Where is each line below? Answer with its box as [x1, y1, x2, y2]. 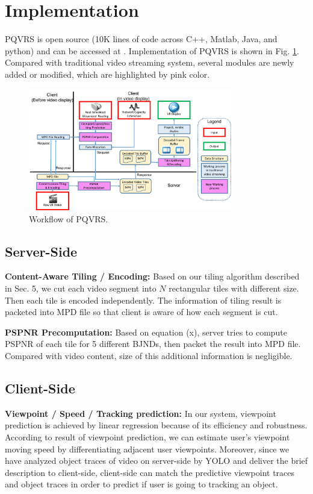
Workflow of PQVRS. [29, 212, 108, 225]
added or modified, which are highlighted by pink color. [5, 67, 210, 80]
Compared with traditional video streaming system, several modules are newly [5, 56, 294, 69]
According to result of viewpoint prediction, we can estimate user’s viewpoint [5, 430, 290, 443]
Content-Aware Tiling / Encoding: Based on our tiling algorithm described [5, 270, 300, 283]
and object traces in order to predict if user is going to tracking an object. [5, 478, 278, 490]
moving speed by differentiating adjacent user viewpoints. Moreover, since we [5, 442, 290, 455]
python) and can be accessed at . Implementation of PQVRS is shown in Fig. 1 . [5, 44, 299, 57]
